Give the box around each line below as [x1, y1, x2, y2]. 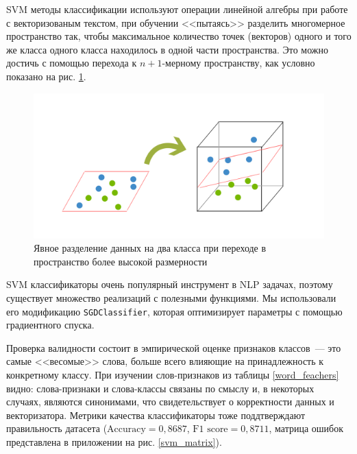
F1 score [193, 425, 228, 435]
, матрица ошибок [269, 421, 344, 435]
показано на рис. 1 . [6, 69, 86, 83]
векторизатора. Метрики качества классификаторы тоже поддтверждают [6, 407, 306, 422]
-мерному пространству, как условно [162, 56, 315, 70]
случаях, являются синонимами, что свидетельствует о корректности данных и [6, 394, 334, 409]
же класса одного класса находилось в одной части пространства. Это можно [6, 42, 329, 56]
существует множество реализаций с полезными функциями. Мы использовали [6, 290, 336, 304]
